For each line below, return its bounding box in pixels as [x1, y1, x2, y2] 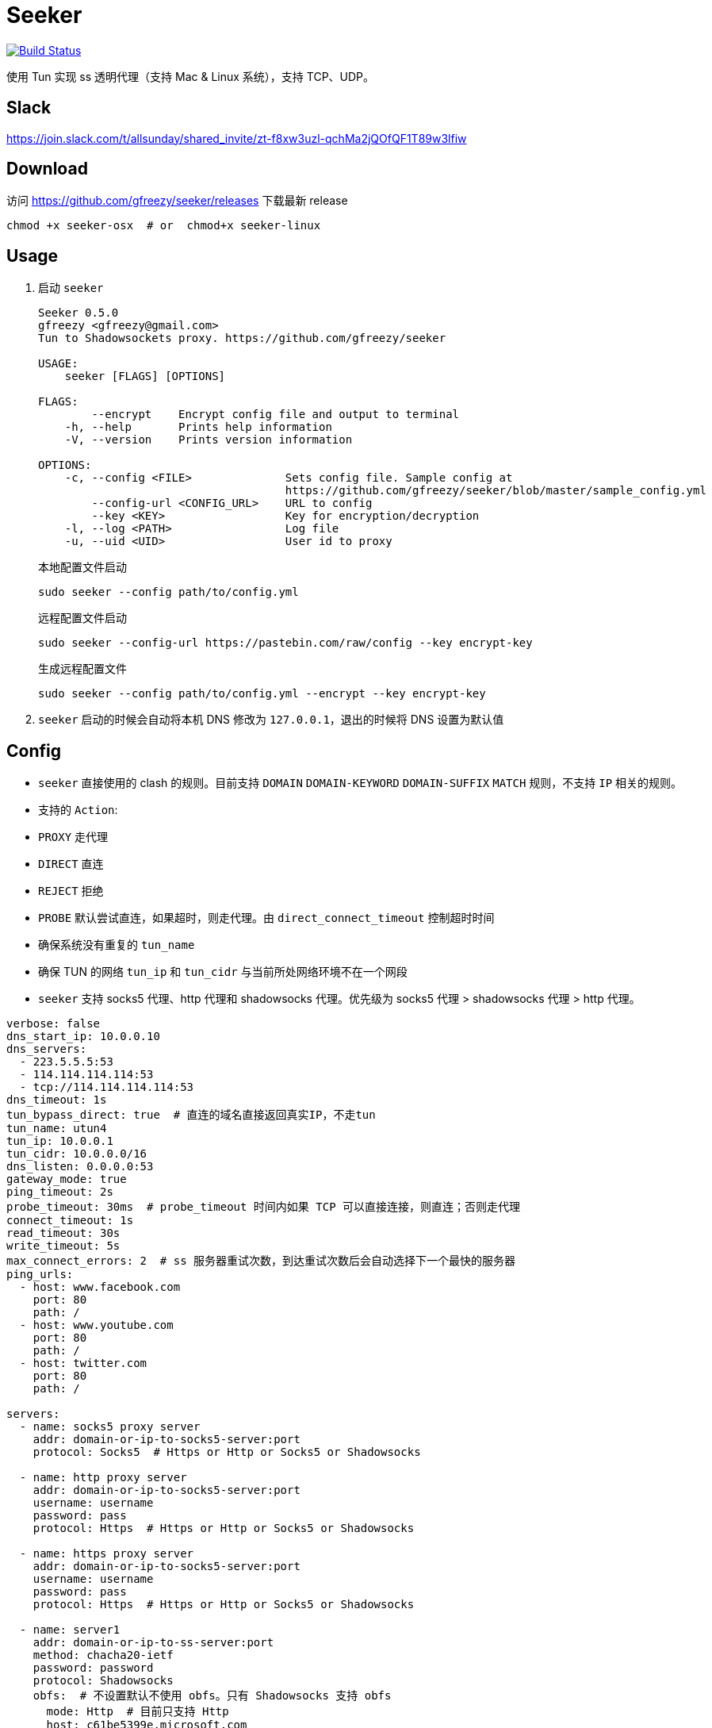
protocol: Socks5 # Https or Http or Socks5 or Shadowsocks [33, 1446, 421, 1459]
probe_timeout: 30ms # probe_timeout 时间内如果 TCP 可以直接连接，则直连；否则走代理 [6, 1200, 521, 1214]
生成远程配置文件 [38, 662, 127, 676]
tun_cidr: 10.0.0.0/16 [6, 1147, 147, 1161]
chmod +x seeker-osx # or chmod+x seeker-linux [6, 219, 321, 232]
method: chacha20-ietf [33, 1649, 174, 1662]
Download [6, 159, 88, 179]
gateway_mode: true [6, 1173, 127, 1186]
